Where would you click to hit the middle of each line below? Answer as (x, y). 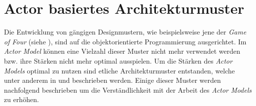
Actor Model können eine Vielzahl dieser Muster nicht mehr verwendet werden (122, 51)
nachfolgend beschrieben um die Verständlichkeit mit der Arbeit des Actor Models (128, 89)
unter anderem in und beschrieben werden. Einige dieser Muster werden (112, 80)
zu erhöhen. (21, 99)
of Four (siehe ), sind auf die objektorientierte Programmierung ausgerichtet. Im (125, 41)
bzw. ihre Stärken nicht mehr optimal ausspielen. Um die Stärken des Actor (118, 60)
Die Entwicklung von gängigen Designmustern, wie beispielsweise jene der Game (125, 32)
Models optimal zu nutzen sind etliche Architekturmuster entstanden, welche (120, 70)
